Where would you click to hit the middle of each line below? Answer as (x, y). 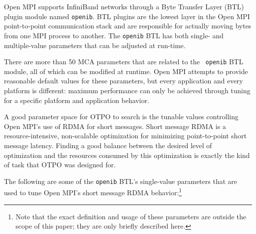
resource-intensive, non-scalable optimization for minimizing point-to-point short (125, 136)
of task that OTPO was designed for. (60, 165)
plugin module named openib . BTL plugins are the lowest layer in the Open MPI (127, 16)
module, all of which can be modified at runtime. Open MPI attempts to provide (126, 71)
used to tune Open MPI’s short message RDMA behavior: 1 (93, 192)
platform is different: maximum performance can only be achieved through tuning (127, 90)
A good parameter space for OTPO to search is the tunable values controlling (121, 117)
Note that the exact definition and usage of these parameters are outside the (131, 216)
